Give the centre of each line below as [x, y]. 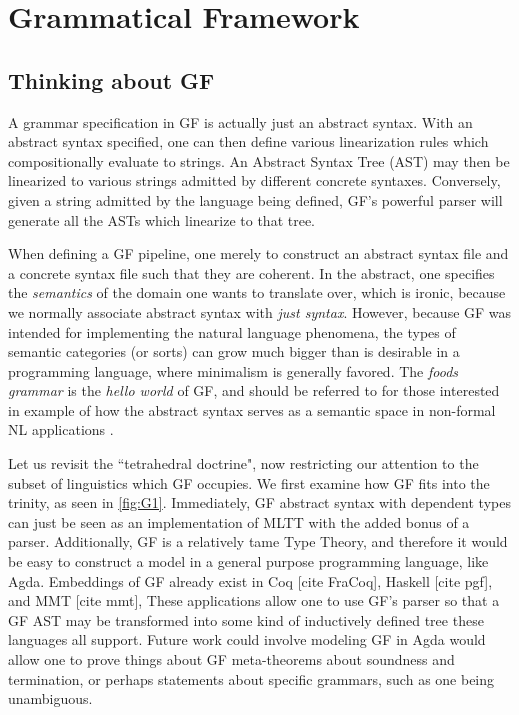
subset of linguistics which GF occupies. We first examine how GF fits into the [249, 482]
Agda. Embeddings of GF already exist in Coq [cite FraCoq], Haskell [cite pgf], [250, 580]
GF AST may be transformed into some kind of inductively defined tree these [246, 619]
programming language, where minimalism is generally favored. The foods [233, 370]
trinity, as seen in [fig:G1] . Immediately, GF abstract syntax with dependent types [259, 502]
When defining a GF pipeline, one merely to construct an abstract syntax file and [258, 253]
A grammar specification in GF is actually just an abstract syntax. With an [240, 121]
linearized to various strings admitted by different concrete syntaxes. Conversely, [254, 180]
